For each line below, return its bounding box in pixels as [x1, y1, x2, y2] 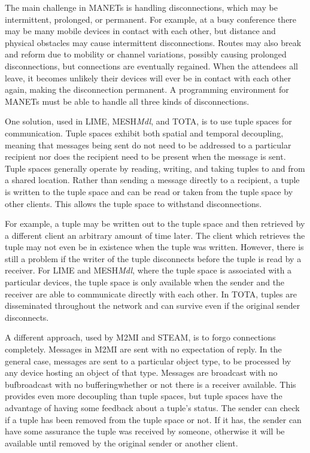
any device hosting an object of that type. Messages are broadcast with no [5, 366, 278, 379]
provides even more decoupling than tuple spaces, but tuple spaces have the [5, 390, 282, 402]
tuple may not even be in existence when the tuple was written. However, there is [5, 241, 304, 253]
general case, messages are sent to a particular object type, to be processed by [5, 354, 291, 367]
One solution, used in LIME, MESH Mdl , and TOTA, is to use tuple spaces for [5, 115, 292, 127]
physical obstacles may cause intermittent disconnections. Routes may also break [5, 36, 302, 48]
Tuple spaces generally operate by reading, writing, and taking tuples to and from [5, 162, 305, 174]
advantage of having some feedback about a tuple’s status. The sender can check [5, 402, 300, 414]
